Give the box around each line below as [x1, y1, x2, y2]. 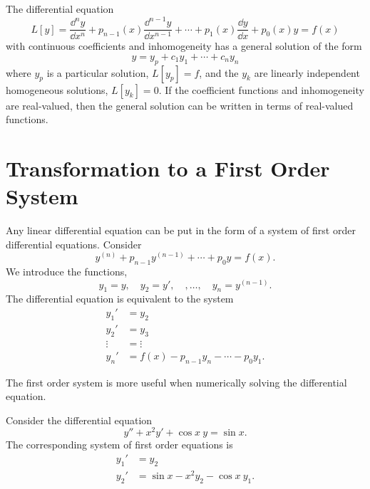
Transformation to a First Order [6, 153, 330, 182]
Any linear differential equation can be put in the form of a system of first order [6, 223, 356, 238]
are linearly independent [254, 65, 360, 80]
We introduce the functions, [6, 264, 128, 279]
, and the [199, 65, 239, 80]
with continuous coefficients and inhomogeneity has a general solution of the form [6, 38, 362, 53]
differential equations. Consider [6, 236, 142, 251]
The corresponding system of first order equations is [6, 437, 233, 452]
